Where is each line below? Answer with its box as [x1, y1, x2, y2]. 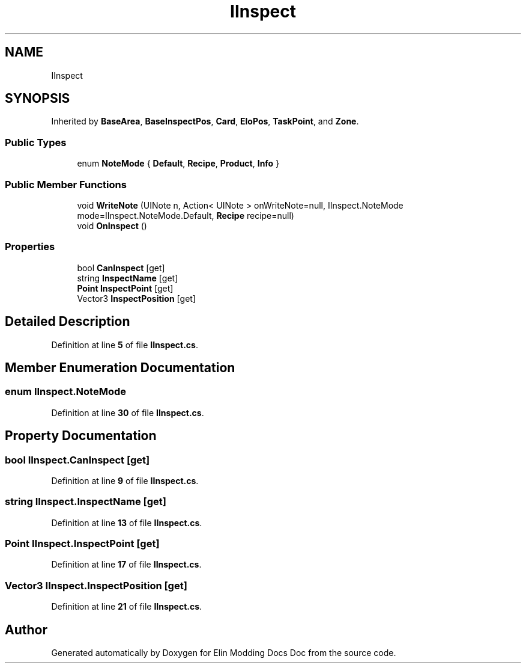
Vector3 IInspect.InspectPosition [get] [5, 579, 187, 592]
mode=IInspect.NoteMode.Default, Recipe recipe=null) [77, 210, 294, 221]
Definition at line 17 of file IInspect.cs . [51, 559, 202, 570]
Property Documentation [5, 428, 157, 444]
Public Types [5, 136, 67, 149]
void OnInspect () [77, 220, 147, 231]
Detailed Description [5, 314, 130, 329]
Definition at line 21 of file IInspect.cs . [51, 601, 202, 612]
